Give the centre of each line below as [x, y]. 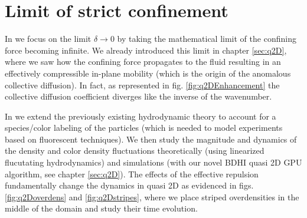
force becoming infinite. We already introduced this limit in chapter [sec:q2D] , [146, 50]
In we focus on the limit [48, 39]
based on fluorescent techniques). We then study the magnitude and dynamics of [151, 139]
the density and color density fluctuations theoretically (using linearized [135, 151]
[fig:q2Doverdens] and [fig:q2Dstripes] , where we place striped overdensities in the [152, 196]
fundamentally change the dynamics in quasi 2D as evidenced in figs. [129, 185]
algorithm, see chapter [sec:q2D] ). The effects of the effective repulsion [132, 174]
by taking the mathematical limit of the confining [207, 39]
